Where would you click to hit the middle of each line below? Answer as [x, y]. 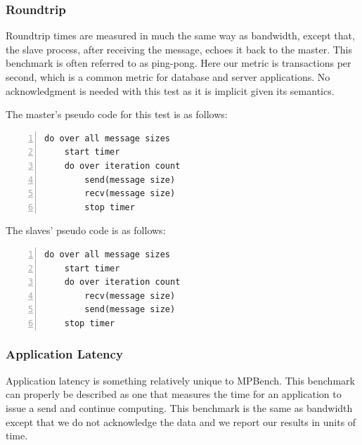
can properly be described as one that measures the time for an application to [174, 394]
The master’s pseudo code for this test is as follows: [117, 114]
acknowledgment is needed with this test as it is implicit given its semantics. [170, 90]
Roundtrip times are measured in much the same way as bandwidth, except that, [180, 36]
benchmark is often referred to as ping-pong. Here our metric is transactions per [179, 63]
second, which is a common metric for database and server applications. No [168, 77]
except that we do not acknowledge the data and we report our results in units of [181, 421]
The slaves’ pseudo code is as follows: [86, 230]
